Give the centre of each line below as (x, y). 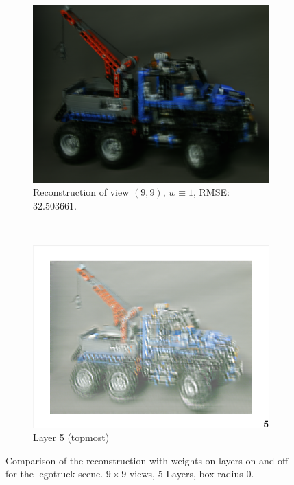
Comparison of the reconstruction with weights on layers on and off (147, 460)
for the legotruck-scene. (54, 474)
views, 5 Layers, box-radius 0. (192, 474)
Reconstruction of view (81, 192)
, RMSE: (211, 192)
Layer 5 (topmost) (71, 437)
